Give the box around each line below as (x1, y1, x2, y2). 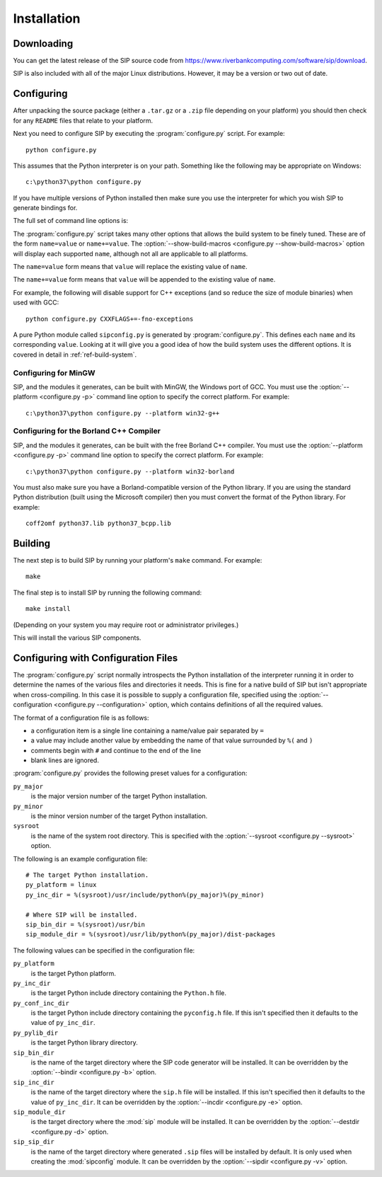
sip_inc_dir (13, 1078, 54, 1086)
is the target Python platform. (30, 969, 116, 977)
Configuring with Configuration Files (13, 652, 178, 664)
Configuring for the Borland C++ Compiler (13, 426, 161, 436)
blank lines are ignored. (30, 756, 99, 764)
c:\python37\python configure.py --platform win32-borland (25, 467, 235, 476)
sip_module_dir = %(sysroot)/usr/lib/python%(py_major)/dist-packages (25, 931, 276, 938)
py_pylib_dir (13, 1028, 59, 1037)
